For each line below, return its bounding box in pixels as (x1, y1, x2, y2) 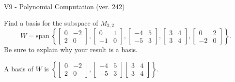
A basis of (4, 63, 33, 73)
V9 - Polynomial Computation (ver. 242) (4, 1, 125, 11)
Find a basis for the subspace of (4, 17, 98, 27)
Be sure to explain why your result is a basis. (4, 44, 138, 55)
